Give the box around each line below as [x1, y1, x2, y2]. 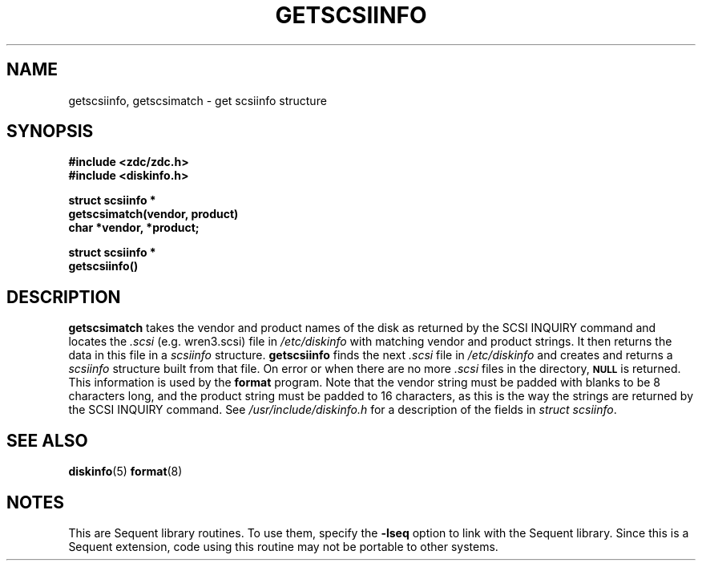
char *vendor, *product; [68, 221, 200, 235]
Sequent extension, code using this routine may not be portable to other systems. [68, 539, 498, 553]
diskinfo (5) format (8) [68, 464, 183, 479]
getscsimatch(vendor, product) [68, 207, 239, 221]
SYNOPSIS [6, 121, 94, 142]
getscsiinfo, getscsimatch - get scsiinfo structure [68, 93, 327, 107]
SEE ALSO [6, 430, 88, 451]
